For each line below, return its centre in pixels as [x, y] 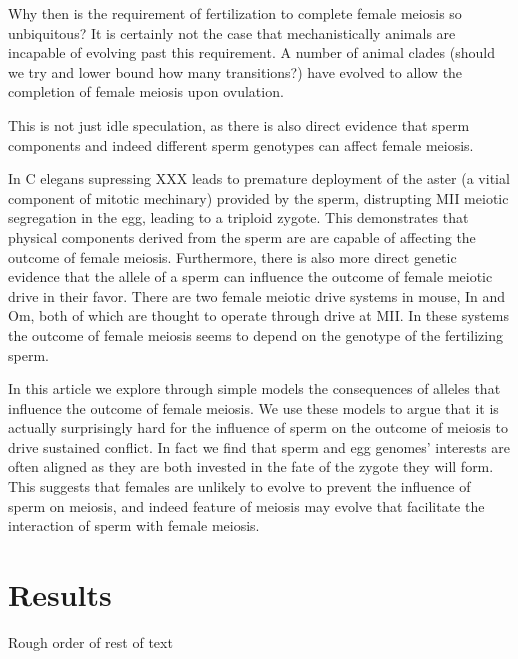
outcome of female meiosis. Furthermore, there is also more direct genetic [232, 256]
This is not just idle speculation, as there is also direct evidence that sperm [239, 124]
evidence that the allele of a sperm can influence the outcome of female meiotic [250, 276]
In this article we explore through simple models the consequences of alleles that [254, 388]
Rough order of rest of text [90, 641]
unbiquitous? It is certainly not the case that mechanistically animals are [232, 32]
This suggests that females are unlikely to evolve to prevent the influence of [239, 486]
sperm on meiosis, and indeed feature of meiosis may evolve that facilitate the [246, 505]
